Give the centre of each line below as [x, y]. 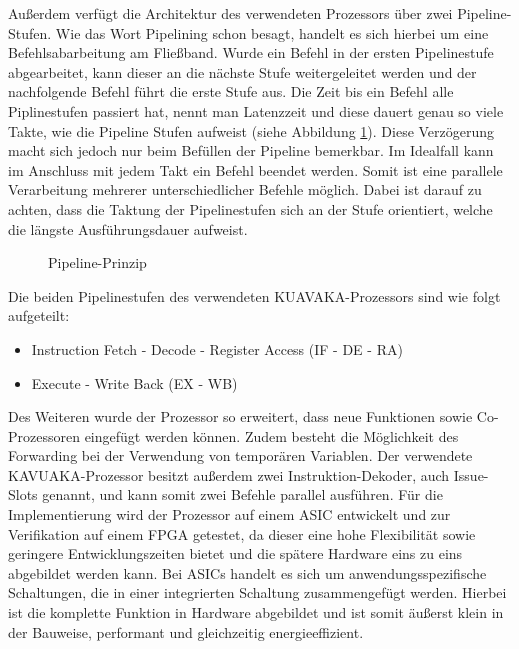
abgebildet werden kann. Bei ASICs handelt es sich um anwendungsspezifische [247, 572]
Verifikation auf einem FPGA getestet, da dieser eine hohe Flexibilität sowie [242, 533]
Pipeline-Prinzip [97, 262]
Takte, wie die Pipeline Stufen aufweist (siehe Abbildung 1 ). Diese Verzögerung [251, 130]
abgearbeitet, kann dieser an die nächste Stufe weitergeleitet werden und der [242, 71]
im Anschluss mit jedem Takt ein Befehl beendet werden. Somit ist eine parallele [255, 169]
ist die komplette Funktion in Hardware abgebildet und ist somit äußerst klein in [256, 612]
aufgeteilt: [39, 315]
